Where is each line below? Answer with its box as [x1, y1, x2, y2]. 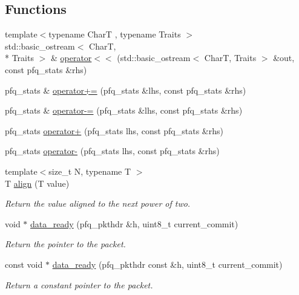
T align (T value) [5, 177, 70, 189]
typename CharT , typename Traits [48, 28, 181, 41]
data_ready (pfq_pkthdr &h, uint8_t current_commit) [30, 217, 238, 230]
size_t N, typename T [48, 164, 131, 177]
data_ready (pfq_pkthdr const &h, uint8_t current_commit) [52, 258, 283, 270]
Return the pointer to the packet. [5, 238, 126, 250]
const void [5, 258, 43, 270]
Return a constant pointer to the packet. [5, 278, 153, 291]
